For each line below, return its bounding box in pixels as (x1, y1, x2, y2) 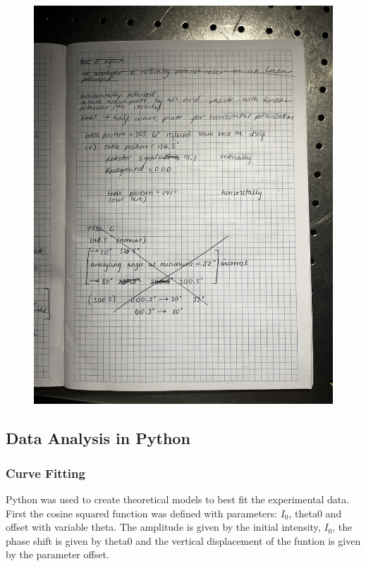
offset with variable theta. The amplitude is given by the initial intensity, (6, 519, 321, 534)
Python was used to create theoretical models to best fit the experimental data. (6, 491, 350, 506)
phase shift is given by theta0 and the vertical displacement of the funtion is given (6, 533, 361, 548)
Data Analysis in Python (6, 427, 190, 449)
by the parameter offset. (6, 547, 109, 562)
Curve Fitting (6, 464, 85, 481)
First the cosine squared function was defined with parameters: (6, 505, 277, 520)
